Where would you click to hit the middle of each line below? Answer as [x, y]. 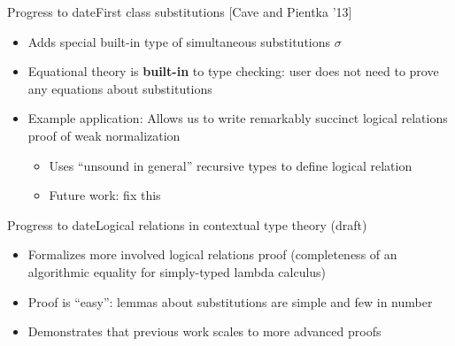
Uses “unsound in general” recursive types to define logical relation [231, 165]
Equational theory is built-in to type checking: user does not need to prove [233, 71]
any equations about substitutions [120, 88]
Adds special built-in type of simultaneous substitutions [179, 41]
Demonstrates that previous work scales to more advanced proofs [204, 331]
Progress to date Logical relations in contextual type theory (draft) [187, 224]
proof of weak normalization [104, 135]
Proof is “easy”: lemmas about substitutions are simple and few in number [230, 301]
